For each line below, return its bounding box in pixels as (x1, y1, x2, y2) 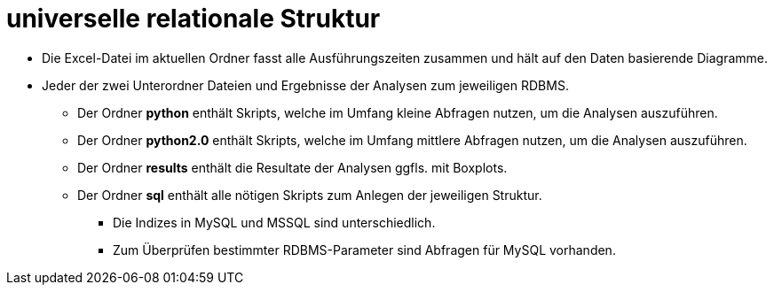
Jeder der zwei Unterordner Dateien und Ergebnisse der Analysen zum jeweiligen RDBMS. (42, 77, 569, 93)
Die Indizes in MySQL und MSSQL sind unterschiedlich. (113, 214, 436, 230)
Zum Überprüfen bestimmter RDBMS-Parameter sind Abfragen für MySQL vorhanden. (113, 242, 616, 257)
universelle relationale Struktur (6, 4, 381, 34)
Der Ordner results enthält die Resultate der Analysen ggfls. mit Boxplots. (77, 159, 508, 175)
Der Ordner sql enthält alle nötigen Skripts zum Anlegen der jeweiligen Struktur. (77, 187, 542, 203)
